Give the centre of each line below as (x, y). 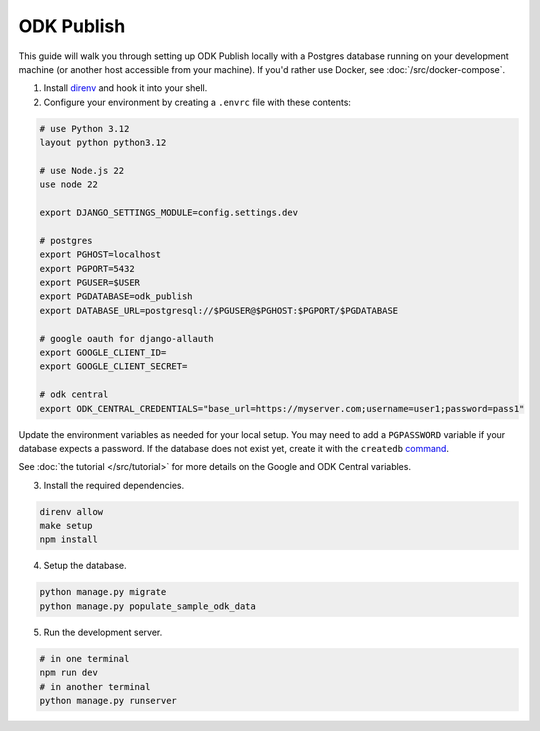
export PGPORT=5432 (87, 268)
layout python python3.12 (103, 143)
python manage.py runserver (108, 700)
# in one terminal (84, 658)
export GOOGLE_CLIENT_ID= (103, 352)
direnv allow (71, 511)
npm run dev (69, 673)
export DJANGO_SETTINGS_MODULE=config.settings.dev (169, 213)
